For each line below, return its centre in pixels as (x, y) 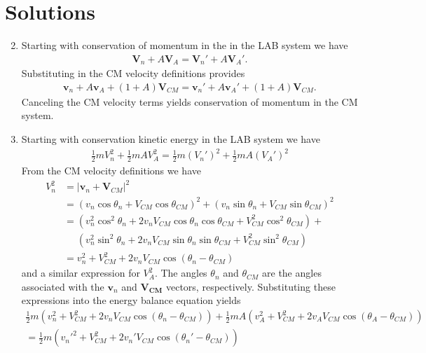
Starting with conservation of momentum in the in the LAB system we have (185, 45)
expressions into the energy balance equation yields (131, 300)
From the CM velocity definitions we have (111, 170)
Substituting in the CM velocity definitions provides (133, 73)
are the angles (292, 273)
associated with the (63, 286)
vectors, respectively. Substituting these (250, 286)
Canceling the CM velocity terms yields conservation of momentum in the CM (190, 101)
